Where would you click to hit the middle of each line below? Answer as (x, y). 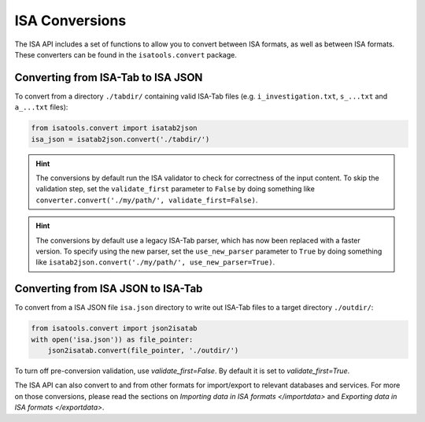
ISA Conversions (70, 20)
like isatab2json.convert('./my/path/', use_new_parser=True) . (155, 262)
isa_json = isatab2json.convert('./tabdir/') (120, 139)
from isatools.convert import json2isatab (114, 328)
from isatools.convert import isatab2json (114, 128)
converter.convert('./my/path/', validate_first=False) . (147, 200)
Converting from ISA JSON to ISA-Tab (109, 289)
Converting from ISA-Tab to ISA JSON (109, 78)
